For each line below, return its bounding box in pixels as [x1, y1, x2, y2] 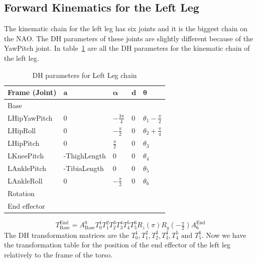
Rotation [8, 188, 35, 198]
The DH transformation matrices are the [4, 229, 129, 240]
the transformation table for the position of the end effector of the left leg [4, 239, 231, 250]
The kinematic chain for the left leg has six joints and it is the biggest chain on [4, 23, 247, 34]
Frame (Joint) [8, 87, 57, 98]
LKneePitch [8, 150, 44, 161]
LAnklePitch [8, 162, 47, 173]
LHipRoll [8, 125, 36, 136]
